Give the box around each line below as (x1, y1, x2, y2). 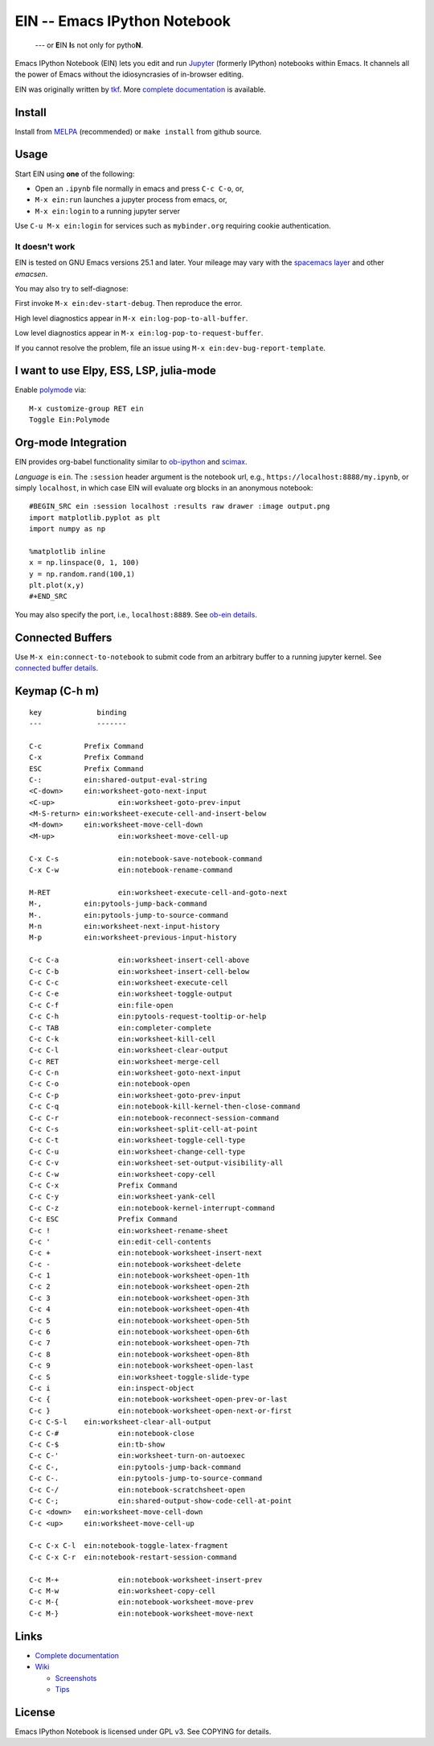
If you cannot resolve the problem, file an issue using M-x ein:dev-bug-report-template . (14, 343, 325, 353)
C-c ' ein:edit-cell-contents (29, 1236, 212, 1246)
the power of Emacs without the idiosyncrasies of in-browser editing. (14, 69, 244, 80)
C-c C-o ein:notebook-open (29, 1079, 190, 1088)
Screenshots (55, 1673, 97, 1682)
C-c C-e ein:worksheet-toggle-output (29, 989, 233, 998)
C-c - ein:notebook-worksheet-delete (29, 1260, 241, 1269)
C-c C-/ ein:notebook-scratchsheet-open (29, 1485, 245, 1494)
